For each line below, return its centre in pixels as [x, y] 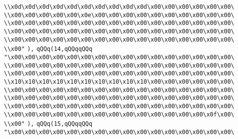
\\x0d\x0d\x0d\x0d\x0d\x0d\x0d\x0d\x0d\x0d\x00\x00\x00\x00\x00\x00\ [119, 7]
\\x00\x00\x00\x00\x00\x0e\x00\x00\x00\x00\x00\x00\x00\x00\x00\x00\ [119, 15]
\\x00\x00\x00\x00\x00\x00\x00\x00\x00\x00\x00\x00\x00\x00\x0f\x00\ [119, 114]
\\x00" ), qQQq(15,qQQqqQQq [48, 124]
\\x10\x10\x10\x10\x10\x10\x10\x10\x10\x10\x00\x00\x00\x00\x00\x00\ [119, 81]
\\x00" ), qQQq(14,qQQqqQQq [48, 49]
